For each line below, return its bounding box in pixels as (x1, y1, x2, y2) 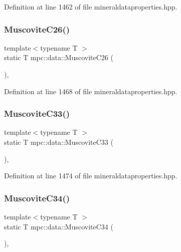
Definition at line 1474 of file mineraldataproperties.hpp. (4, 170, 177, 181)
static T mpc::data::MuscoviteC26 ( (4, 52, 113, 63)
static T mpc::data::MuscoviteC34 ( (4, 221, 113, 231)
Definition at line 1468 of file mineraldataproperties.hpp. (4, 86, 177, 96)
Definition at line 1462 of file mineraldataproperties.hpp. (4, 2, 177, 12)
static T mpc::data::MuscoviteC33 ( (4, 137, 113, 147)
